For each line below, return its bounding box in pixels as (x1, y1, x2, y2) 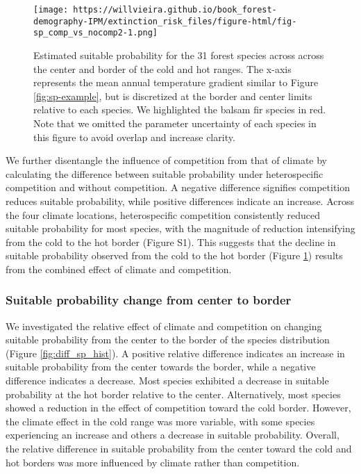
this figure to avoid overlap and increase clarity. (33, 129, 235, 144)
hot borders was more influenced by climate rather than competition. (6, 455, 300, 469)
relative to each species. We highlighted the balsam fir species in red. (33, 102, 326, 117)
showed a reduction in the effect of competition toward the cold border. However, (6, 400, 351, 415)
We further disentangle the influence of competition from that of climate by (6, 153, 327, 167)
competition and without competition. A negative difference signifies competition (6, 180, 351, 195)
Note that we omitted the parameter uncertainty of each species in (33, 115, 317, 130)
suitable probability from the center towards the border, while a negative (6, 359, 316, 374)
